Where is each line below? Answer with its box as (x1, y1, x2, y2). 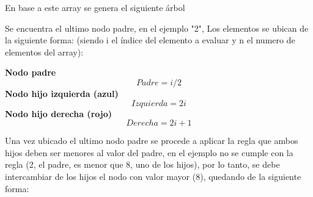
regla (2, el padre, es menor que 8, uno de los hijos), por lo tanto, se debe (5, 158, 280, 171)
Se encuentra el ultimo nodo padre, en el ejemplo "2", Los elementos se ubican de (5, 21, 309, 34)
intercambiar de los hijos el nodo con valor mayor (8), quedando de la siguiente (5, 170, 301, 182)
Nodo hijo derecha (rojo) (5, 107, 112, 120)
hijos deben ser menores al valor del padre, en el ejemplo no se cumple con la (5, 146, 293, 159)
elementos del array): (5, 45, 84, 58)
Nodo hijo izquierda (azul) (5, 87, 119, 99)
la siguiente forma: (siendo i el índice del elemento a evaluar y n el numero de (5, 34, 295, 46)
